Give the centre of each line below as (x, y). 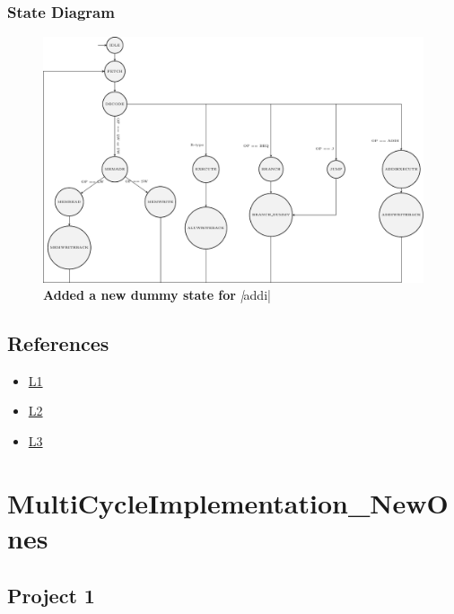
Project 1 (51, 595)
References (58, 343)
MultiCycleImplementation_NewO (228, 502)
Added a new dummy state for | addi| (157, 295)
